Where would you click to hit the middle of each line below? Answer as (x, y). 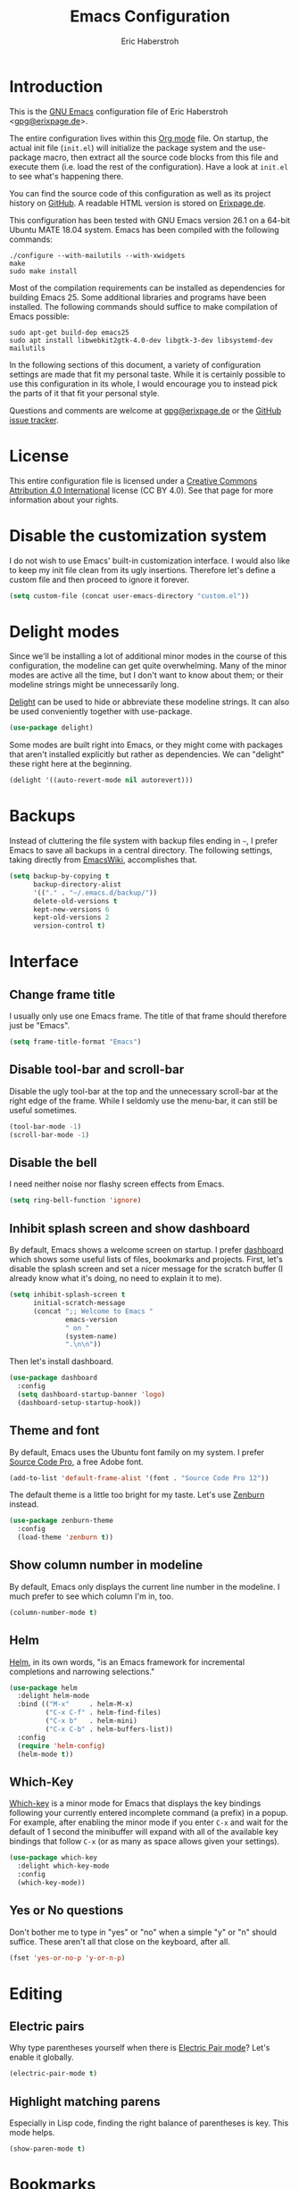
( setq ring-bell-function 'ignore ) (75, 1201)
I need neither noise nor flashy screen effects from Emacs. (117, 1184)
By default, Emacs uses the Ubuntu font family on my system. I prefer (137, 1452)
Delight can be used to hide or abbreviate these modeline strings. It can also (149, 702)
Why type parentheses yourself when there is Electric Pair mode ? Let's (140, 2048)
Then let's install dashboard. (62, 1361)
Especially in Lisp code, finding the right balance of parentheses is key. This (149, 2123)
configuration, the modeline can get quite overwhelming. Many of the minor (148, 666)
